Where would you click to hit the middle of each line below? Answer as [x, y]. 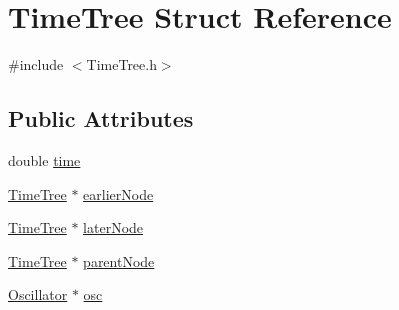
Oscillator [38, 294]
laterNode [113, 227]
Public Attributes [101, 118]
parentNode [119, 260]
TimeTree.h [121, 64]
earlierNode [118, 193]
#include [36, 64]
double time [44, 159]
